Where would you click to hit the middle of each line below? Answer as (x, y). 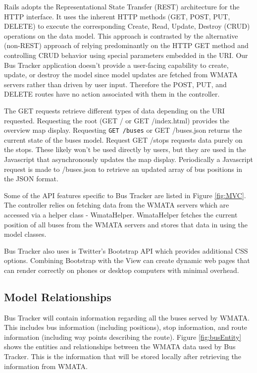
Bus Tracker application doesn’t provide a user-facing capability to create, (116, 65)
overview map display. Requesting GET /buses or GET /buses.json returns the (123, 130)
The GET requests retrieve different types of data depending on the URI (114, 110)
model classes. (25, 234)
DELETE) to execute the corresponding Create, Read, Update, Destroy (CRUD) (127, 26)
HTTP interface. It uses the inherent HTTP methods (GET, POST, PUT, (117, 16)
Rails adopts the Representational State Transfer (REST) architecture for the (122, 6)
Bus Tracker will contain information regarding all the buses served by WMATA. (127, 317)
